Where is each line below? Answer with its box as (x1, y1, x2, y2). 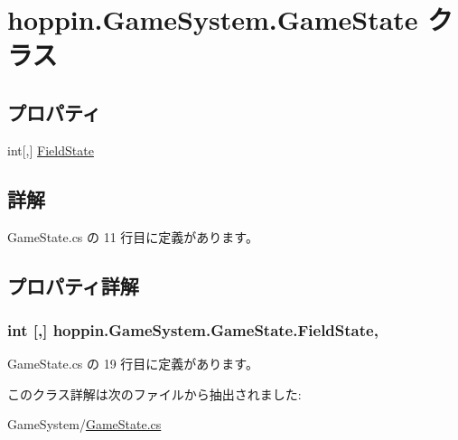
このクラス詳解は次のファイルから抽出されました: (7, 384, 302, 403)
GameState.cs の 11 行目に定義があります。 (7, 227, 258, 246)
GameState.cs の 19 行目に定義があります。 (7, 354, 258, 373)
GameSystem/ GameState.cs (7, 415, 162, 434)
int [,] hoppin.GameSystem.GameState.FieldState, (7, 318, 379, 341)
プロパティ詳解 (7, 271, 139, 299)
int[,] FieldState (7, 140, 94, 159)
